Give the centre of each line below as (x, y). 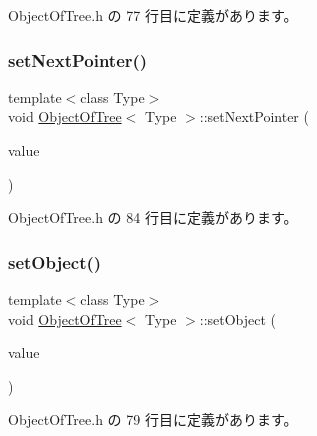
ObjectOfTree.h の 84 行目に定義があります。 (153, 217)
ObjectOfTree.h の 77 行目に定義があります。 (153, 15)
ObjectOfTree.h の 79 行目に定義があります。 (153, 419)
